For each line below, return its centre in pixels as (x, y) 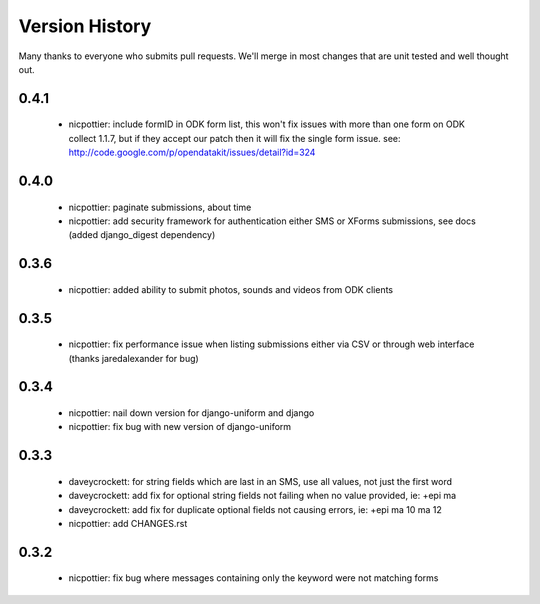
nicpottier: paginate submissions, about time (160, 207)
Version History (85, 26)
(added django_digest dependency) (142, 235)
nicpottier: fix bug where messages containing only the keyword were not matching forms (253, 578)
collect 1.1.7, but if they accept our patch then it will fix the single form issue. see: (234, 138)
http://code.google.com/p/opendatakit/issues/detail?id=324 (192, 152)
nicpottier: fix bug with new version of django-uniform (180, 427)
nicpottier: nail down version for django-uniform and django (191, 412)
